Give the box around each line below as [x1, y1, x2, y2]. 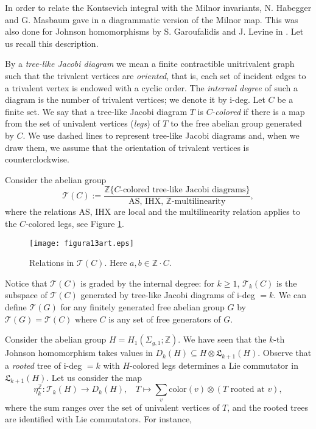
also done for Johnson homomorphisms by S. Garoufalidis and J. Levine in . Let [5, 25, 304, 38]
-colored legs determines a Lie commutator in [130, 358, 298, 371]
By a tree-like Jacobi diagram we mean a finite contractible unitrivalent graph [5, 57, 295, 70]
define [5, 301, 27, 313]
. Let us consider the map [46, 371, 142, 383]
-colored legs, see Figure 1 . [26, 217, 124, 229]
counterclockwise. [5, 153, 69, 166]
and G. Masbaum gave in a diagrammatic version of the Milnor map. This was [5, 13, 298, 26]
